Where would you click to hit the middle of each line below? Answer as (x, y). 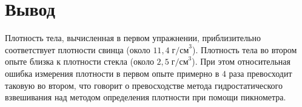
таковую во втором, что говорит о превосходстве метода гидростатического (144, 85)
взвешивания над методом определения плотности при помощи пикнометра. (146, 97)
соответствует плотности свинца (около (78, 49)
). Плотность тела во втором (245, 49)
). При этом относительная (241, 61)
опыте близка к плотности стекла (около (79, 61)
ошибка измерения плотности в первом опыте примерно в (112, 73)
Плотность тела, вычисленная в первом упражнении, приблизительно (133, 38)
